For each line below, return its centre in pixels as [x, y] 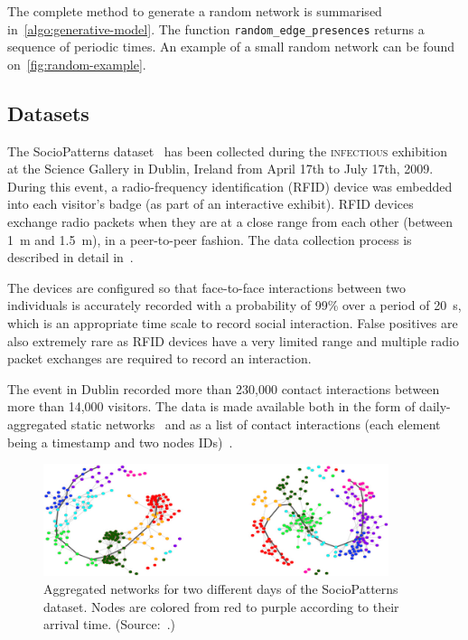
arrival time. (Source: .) [109, 624]
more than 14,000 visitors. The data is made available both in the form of [211, 406]
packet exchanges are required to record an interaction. [159, 358]
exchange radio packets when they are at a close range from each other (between [230, 222]
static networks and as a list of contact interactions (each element [256, 424]
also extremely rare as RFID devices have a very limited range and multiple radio [233, 340]
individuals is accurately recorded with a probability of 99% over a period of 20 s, [234, 305]
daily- [435, 406]
